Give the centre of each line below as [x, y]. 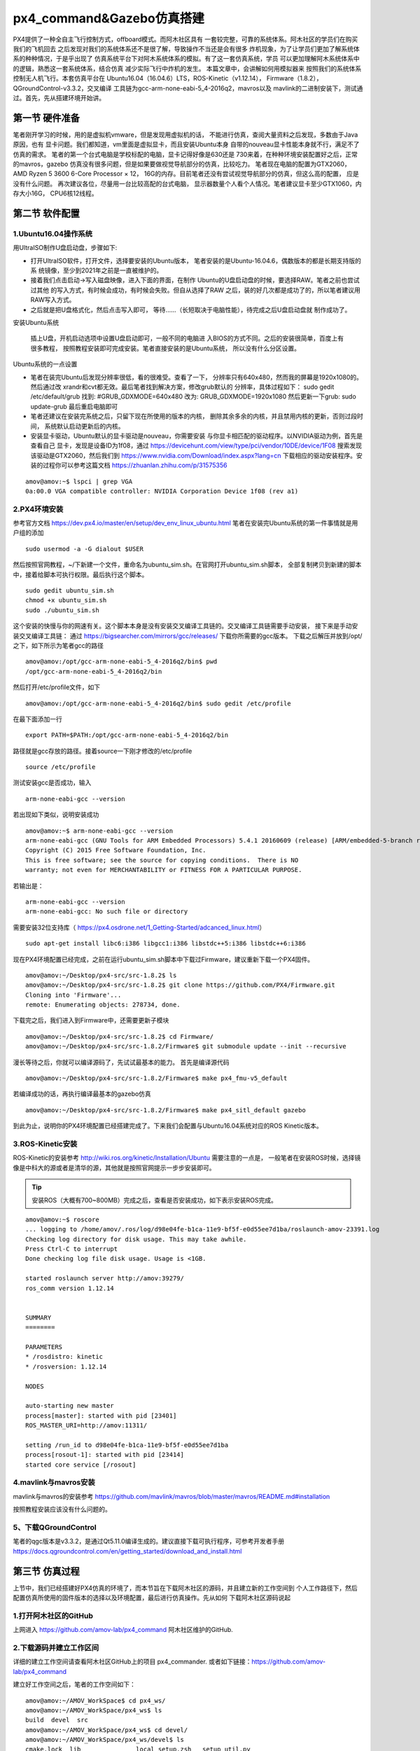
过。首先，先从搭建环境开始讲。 [59, 97]
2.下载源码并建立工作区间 [56, 1647]
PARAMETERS [44, 1347]
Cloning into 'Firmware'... [73, 995]
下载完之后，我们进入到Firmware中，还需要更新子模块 [91, 1020]
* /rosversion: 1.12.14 [66, 1366]
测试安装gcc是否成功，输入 [52, 783]
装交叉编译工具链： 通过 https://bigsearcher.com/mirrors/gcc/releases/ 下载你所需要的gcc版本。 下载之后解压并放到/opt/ [188, 636]
